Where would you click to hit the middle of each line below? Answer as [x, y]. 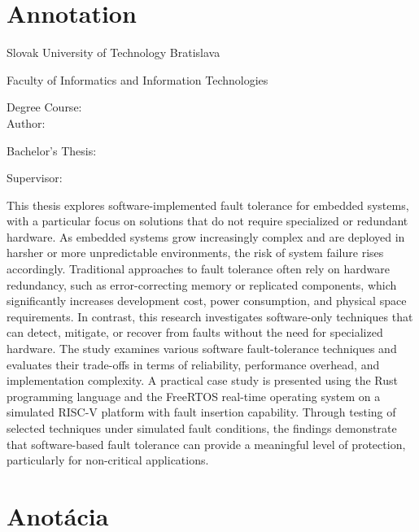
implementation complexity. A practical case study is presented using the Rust [202, 380]
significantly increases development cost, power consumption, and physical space [207, 301]
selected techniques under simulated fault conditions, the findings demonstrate [202, 428]
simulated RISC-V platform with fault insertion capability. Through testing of [201, 412]
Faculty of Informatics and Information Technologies [137, 79]
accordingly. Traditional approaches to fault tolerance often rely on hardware [198, 269]
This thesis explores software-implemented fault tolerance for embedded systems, [208, 205]
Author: [26, 122]
